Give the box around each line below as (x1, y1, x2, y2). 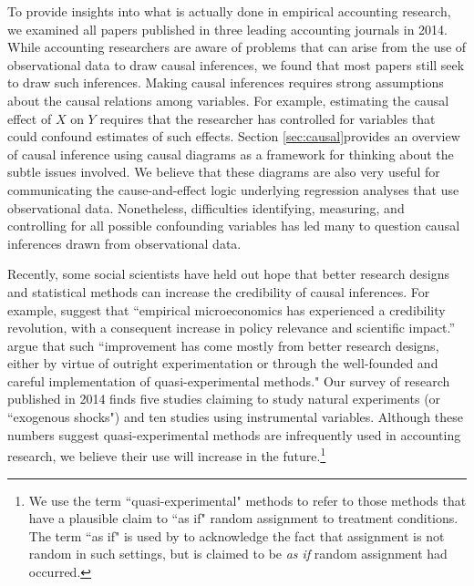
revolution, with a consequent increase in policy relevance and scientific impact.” (7, 318, 456, 337)
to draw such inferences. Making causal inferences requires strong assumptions (7, 73, 444, 92)
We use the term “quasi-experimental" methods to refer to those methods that (28, 490, 467, 509)
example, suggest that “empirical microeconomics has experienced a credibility (7, 300, 446, 319)
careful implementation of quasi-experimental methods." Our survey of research (7, 371, 450, 390)
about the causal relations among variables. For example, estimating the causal (7, 90, 449, 109)
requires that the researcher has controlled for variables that (99, 108, 436, 128)
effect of (7, 108, 52, 128)
